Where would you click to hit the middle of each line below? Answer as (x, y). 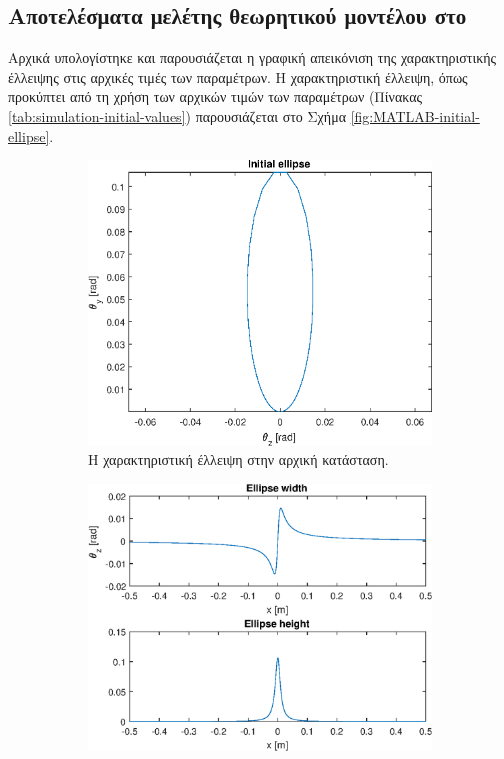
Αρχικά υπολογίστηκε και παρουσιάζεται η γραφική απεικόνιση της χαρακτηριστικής (252, 57)
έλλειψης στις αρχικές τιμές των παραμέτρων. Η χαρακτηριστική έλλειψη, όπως (238, 76)
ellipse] (29, 135)
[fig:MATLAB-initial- (415, 115)
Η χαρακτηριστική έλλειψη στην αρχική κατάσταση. (238, 459)
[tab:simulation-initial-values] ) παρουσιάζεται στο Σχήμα (177, 115)
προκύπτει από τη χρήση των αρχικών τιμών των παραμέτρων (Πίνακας (215, 96)
